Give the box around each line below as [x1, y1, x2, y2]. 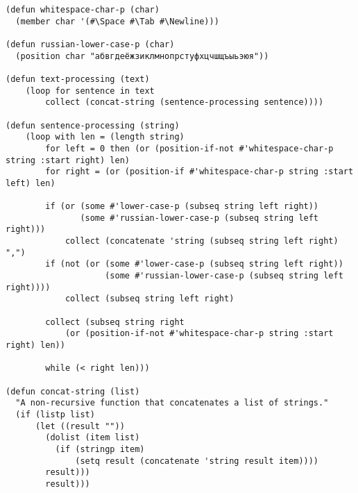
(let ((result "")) [35, 421, 125, 431]
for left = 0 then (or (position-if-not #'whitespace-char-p [45, 143, 334, 153]
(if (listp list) [15, 409, 95, 419]
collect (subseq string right [45, 317, 185, 327]
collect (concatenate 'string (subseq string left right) [65, 236, 339, 246]
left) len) [6, 178, 56, 188]
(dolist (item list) [45, 433, 140, 443]
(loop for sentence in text [25, 85, 155, 96]
